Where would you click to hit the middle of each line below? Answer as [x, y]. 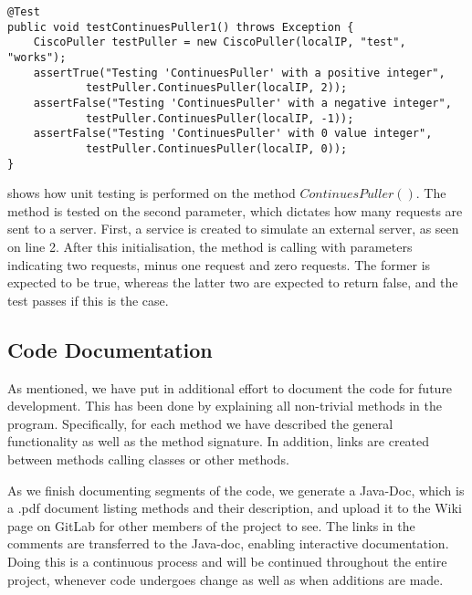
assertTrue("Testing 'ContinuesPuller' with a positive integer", [239, 73]
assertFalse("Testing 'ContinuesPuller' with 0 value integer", [233, 134]
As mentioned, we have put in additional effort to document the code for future [230, 387]
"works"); [37, 57]
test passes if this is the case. [88, 300]
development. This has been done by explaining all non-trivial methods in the [225, 406]
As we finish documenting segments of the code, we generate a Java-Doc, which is [236, 490]
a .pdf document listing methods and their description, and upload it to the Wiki [235, 508]
